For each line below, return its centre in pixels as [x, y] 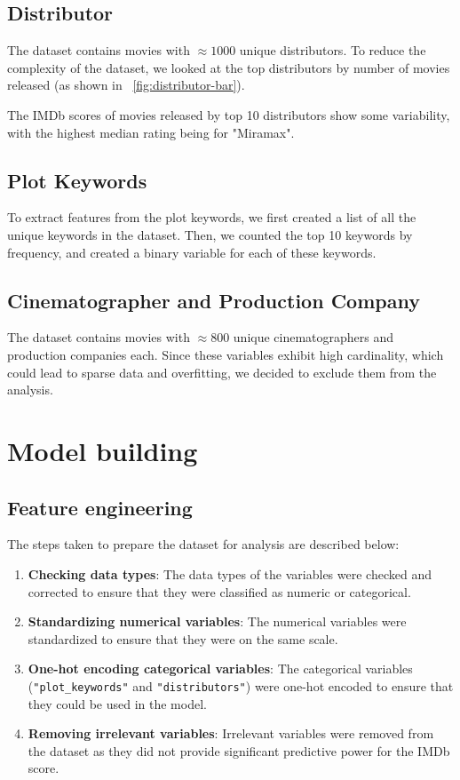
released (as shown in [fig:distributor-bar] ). [126, 85]
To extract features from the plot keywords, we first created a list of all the [212, 217]
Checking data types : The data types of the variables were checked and [230, 573]
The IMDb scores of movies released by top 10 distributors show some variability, [229, 114]
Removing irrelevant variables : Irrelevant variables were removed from [231, 733]
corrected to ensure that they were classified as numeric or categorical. [219, 591]
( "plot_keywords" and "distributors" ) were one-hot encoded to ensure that [241, 685]
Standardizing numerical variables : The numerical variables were [217, 621]
